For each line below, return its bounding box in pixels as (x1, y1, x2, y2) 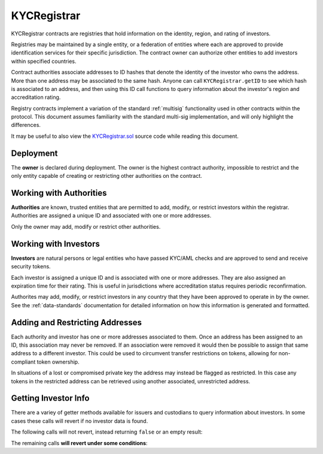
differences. (11, 122, 41, 129)
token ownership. (36, 358, 80, 365)
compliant (11, 358, 36, 365)
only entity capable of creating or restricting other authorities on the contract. (11, 172, 203, 180)
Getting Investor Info (11, 393, 90, 404)
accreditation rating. (11, 93, 61, 101)
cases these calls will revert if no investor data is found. (11, 417, 148, 425)
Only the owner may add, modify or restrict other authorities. (11, 223, 161, 230)
